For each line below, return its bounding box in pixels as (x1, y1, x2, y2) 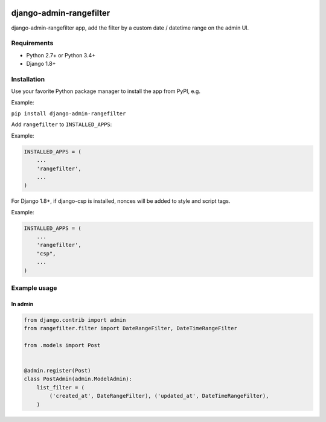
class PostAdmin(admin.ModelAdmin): (24, 376, 133, 383)
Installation (11, 75, 45, 83)
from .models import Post (24, 342, 101, 348)
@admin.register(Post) (24, 367, 91, 374)
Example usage (11, 284, 57, 292)
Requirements (11, 39, 54, 48)
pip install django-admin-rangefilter (11, 110, 126, 117)
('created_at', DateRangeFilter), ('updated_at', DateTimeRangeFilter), (49, 392, 269, 400)
